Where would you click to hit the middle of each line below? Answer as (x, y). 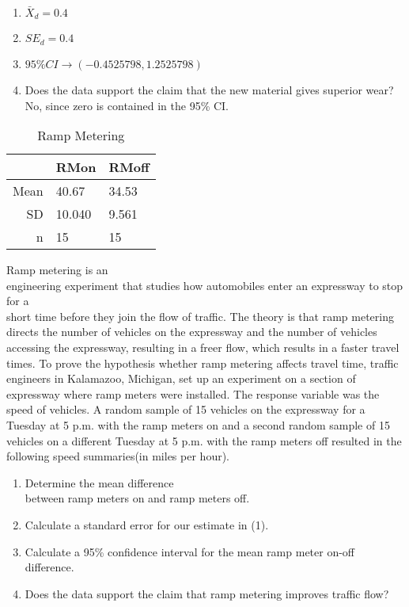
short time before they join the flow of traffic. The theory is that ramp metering (200, 316)
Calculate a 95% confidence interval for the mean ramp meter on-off (190, 551)
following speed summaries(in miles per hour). (118, 456)
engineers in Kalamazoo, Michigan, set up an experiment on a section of (181, 378)
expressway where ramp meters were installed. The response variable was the (193, 393)
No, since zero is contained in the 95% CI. (127, 105)
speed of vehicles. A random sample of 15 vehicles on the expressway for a (186, 409)
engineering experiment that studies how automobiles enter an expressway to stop (205, 285)
